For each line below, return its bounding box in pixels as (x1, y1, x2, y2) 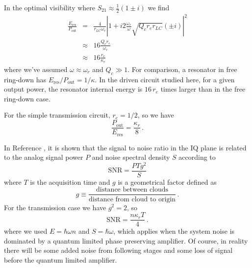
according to (178, 152, 216, 162)
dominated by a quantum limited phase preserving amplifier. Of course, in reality (4, 235, 248, 245)
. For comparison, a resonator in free (127, 64, 237, 74)
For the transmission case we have (4, 202, 106, 212)
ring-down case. (4, 93, 50, 103)
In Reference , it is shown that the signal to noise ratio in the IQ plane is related (4, 142, 247, 152)
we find (148, 2, 170, 12)
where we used (4, 226, 48, 236)
